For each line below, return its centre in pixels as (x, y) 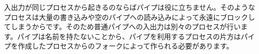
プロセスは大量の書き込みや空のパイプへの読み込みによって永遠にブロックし (129, 17)
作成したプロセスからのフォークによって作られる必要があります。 (126, 46)
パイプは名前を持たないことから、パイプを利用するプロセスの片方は (129, 36)
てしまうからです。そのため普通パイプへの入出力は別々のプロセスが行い (123, 27)
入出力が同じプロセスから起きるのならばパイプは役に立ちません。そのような (130, 7)
